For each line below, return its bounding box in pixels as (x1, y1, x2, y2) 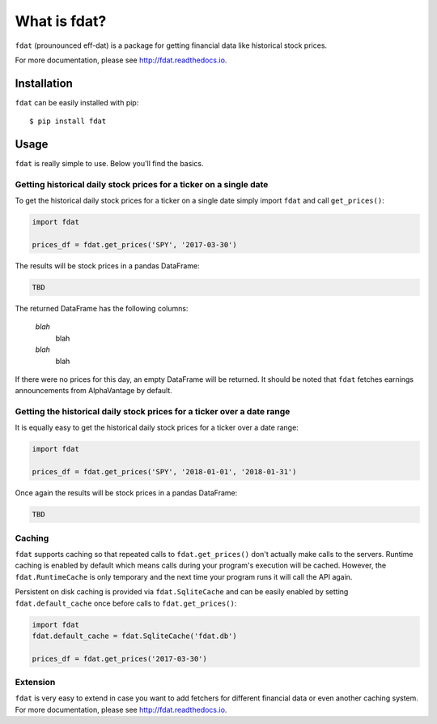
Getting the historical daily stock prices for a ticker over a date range (15, 406, 291, 418)
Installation (15, 76, 73, 90)
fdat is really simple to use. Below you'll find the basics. (15, 159, 204, 169)
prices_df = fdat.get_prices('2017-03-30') (32, 653, 208, 663)
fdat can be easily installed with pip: (15, 97, 139, 107)
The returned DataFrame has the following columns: (15, 304, 189, 313)
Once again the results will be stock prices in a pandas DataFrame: (15, 488, 238, 498)
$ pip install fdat (29, 117, 107, 126)
